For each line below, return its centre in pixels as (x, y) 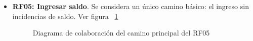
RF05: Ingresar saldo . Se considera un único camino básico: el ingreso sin (131, 6)
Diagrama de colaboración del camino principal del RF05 (121, 33)
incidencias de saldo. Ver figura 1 (65, 16)
